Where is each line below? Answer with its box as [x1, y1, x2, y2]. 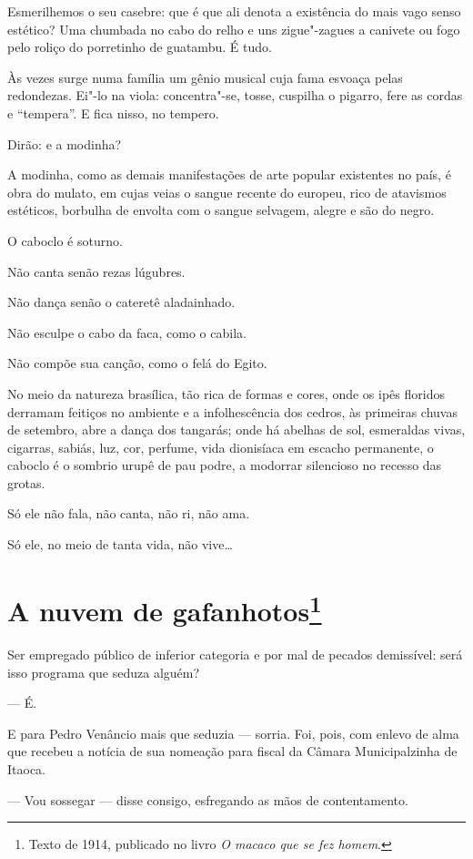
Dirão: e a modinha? [7, 134, 122, 153]
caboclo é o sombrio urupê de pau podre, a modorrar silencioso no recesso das [7, 455, 442, 475]
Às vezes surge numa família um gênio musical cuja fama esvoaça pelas [7, 67, 403, 87]
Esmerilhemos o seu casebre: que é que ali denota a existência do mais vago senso [7, 2, 461, 20]
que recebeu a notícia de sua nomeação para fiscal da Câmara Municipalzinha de [7, 741, 458, 761]
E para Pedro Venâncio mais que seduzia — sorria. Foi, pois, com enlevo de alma [7, 723, 459, 742]
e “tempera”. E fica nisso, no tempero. [7, 103, 219, 122]
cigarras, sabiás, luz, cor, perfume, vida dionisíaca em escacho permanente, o [7, 437, 434, 456]
